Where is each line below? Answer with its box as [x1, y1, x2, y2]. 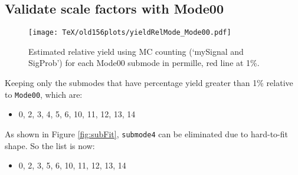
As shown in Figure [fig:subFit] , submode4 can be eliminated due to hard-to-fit [5, 127, 288, 140]
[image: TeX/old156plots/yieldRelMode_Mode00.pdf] [28, 28, 231, 37]
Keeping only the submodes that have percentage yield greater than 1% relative [5, 77, 293, 89]
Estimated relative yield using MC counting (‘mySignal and [28, 45, 244, 57]
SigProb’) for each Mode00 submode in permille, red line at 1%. [28, 57, 260, 69]
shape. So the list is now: [5, 139, 95, 151]
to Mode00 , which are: [5, 88, 83, 100]
